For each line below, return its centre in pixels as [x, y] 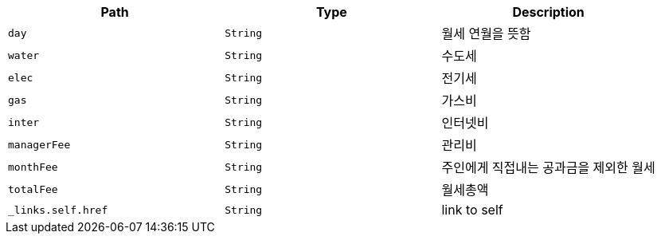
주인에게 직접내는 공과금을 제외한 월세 [548, 167]
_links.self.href [58, 210]
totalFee [33, 189]
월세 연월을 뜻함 [486, 33]
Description [548, 12]
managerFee [39, 144]
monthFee [33, 167]
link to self [472, 210]
